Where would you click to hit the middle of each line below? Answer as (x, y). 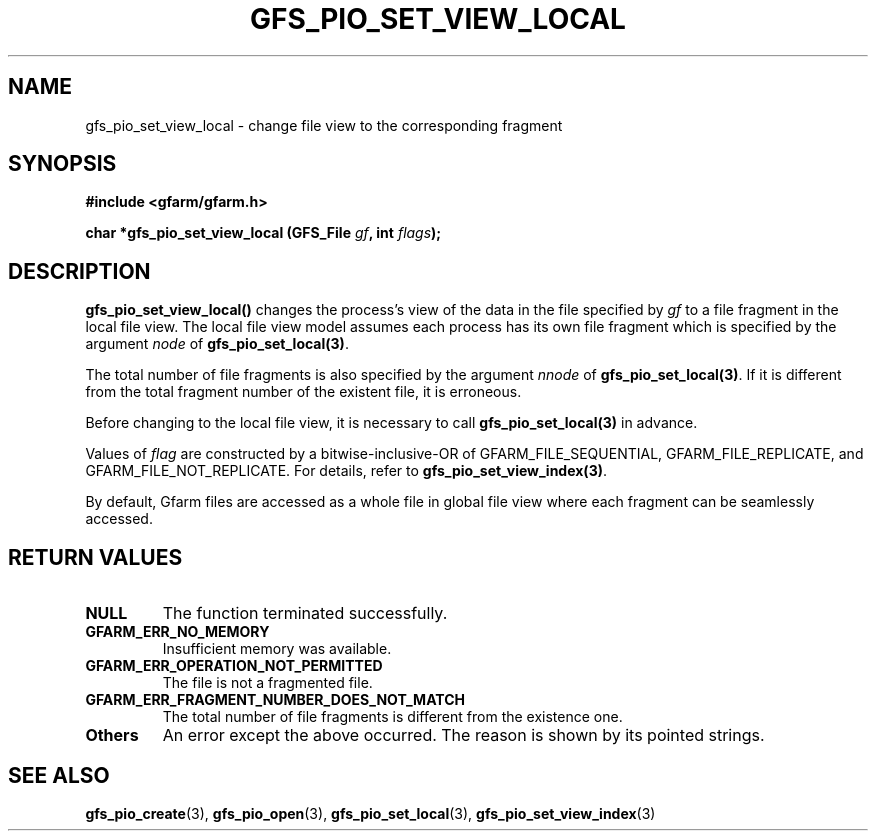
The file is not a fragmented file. (267, 683)
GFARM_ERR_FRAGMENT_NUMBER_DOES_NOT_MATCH (275, 700)
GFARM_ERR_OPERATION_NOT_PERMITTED (234, 666)
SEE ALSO (59, 775)
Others (112, 735)
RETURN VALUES (95, 557)
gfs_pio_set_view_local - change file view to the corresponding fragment (324, 125)
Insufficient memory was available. (277, 649)
